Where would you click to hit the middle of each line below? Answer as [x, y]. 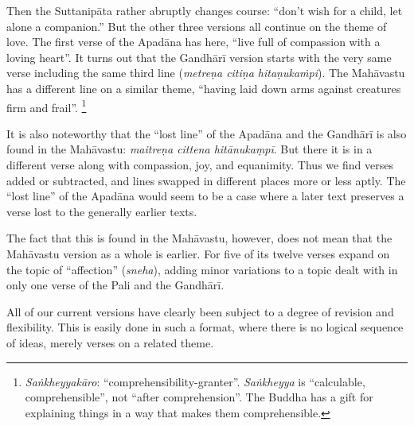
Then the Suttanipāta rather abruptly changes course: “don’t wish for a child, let [205, 10]
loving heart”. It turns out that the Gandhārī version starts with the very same [199, 57]
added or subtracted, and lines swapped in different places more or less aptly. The [206, 180]
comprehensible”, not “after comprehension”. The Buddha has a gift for [199, 397]
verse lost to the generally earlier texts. [102, 211]
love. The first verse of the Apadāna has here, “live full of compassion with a [193, 42]
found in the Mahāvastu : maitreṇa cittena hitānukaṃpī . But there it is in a [189, 149]
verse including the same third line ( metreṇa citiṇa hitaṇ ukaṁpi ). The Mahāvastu [206, 73]
